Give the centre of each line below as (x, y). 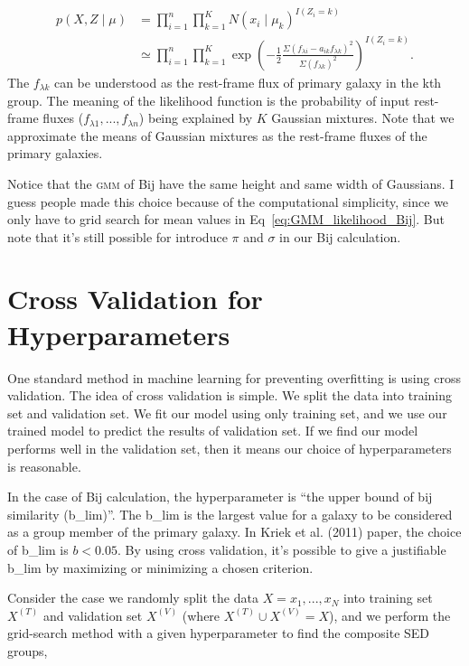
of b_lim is (38, 549)
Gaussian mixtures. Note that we (363, 118)
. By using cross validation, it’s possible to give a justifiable (282, 549)
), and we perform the (390, 615)
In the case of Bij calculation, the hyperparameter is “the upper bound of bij (220, 497)
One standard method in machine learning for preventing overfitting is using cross (234, 377)
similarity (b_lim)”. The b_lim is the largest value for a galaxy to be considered (230, 514)
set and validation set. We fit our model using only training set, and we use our (227, 413)
